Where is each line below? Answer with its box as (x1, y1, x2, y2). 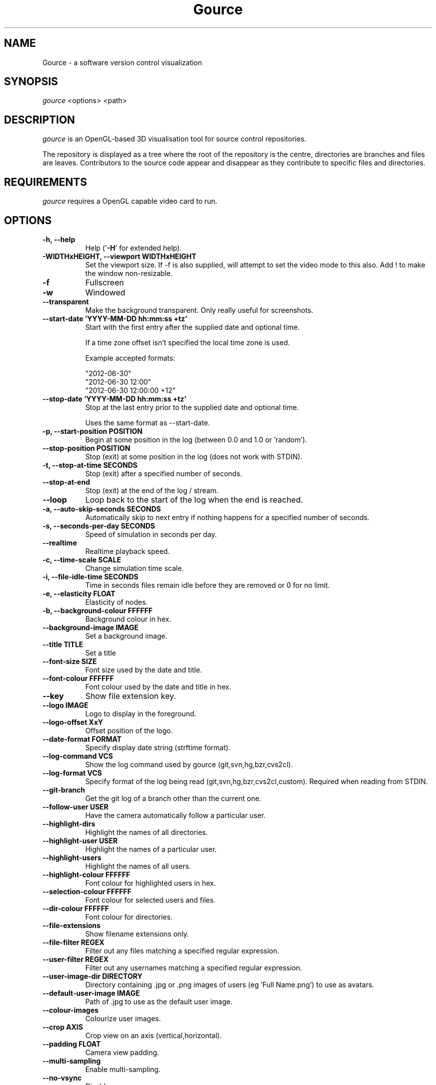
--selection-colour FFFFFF (42, 887, 132, 896)
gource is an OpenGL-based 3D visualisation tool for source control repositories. (42, 135, 307, 143)
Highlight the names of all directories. (85, 827, 208, 836)
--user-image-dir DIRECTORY (42, 971, 142, 980)
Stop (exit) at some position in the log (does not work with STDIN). (85, 452, 303, 461)
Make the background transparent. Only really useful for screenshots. (85, 305, 314, 314)
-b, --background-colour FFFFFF (42, 606, 153, 615)
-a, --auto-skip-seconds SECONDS (42, 504, 161, 513)
